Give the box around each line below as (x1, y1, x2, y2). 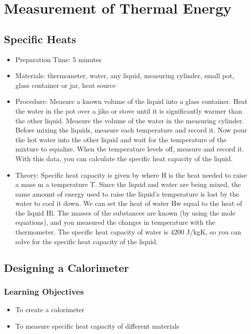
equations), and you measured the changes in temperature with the (15, 217, 216, 227)
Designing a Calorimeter (4, 260, 129, 275)
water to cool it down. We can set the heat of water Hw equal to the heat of (15, 198, 242, 208)
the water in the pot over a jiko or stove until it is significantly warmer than (15, 105, 242, 116)
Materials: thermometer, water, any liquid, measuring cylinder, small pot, (15, 70, 234, 81)
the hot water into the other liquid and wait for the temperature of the (15, 134, 227, 144)
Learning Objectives (4, 285, 84, 297)
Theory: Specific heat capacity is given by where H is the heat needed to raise (15, 169, 247, 180)
